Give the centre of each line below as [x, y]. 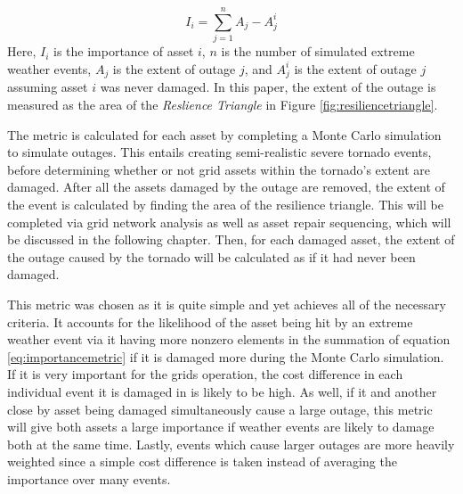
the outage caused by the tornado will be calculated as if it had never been [211, 256]
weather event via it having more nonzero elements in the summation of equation [229, 339]
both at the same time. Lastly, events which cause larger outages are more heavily [231, 444]
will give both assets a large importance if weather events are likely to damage [221, 427]
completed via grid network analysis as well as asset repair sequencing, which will [229, 222]
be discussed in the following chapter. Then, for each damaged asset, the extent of [231, 239]
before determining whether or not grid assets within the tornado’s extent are [219, 169]
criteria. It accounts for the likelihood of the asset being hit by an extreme [210, 321]
